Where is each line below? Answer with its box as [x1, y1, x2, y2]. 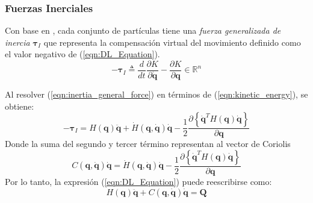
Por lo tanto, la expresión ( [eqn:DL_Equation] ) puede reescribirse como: [5, 175, 272, 187]
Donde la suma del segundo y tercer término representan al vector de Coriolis [5, 137, 291, 150]
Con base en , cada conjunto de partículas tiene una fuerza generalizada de [5, 24, 281, 37]
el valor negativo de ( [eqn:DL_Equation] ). [5, 48, 160, 60]
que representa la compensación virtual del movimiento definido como [43, 36, 301, 48]
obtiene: [5, 99, 34, 112]
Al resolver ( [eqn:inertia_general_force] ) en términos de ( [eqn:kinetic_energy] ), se [5, 88, 308, 101]
